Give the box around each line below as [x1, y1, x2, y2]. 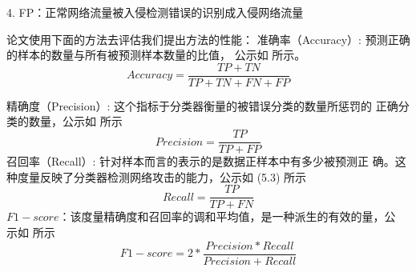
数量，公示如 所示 [28, 113, 123, 130]
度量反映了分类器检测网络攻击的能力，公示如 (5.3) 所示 [17, 168, 307, 185]
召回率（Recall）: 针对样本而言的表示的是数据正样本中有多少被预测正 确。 [6, 153, 395, 170]
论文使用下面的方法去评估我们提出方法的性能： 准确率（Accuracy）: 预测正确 [6, 30, 410, 47]
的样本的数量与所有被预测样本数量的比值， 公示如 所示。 [6, 46, 306, 63]
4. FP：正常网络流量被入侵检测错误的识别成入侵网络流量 [6, 4, 304, 20]
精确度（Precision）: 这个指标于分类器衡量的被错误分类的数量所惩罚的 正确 [6, 97, 398, 114]
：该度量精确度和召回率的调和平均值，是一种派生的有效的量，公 [59, 208, 396, 225]
